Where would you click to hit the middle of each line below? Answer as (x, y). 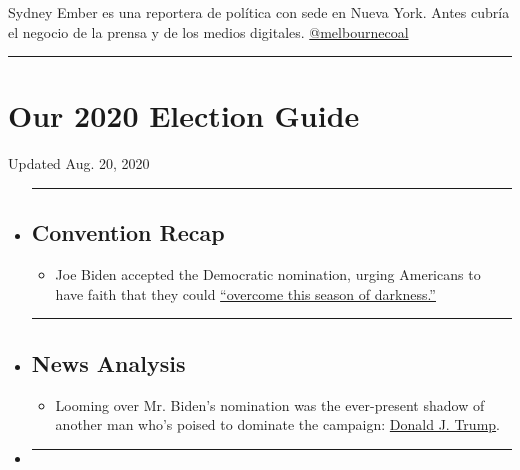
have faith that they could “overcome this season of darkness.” (245, 293)
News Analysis (108, 362)
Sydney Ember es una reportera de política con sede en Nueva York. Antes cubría (259, 12)
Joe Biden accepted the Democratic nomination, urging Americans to (268, 274)
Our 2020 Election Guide (184, 115)
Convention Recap (128, 232)
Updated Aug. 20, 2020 (79, 163)
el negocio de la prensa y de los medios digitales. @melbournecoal (208, 31)
